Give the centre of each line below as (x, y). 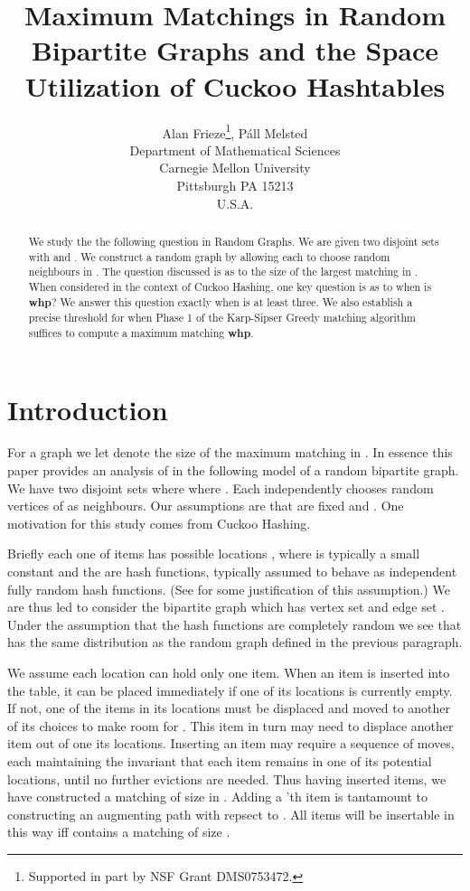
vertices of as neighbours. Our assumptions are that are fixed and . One (206, 506)
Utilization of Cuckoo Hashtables (235, 85)
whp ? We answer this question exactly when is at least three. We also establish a (221, 302)
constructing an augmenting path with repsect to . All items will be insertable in (231, 814)
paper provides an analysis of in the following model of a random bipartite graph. (233, 470)
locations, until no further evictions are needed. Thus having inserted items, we (227, 778)
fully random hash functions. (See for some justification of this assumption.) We (229, 589)
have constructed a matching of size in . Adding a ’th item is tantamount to (217, 797)
